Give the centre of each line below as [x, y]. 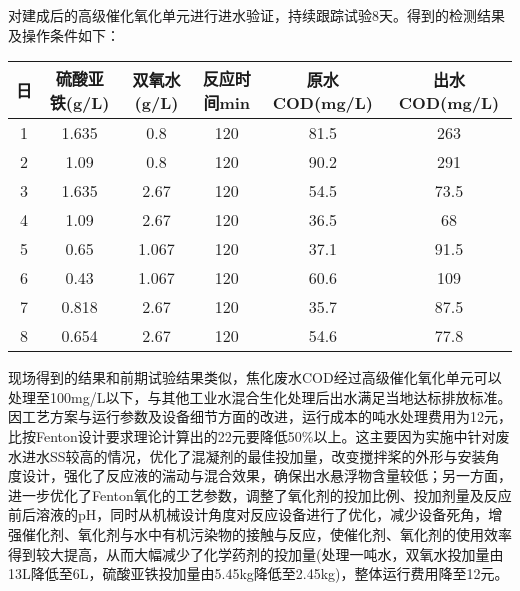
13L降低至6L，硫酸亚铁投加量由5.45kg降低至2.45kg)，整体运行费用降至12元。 [258, 573]
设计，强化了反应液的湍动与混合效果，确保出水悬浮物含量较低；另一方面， [266, 475]
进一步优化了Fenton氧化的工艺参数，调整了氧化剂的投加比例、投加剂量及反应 [260, 494]
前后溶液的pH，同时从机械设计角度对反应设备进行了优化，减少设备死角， [248, 514]
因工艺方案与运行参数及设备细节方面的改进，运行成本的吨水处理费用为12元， [260, 416]
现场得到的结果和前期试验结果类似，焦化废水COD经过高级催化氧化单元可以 [255, 377]
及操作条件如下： [64, 34]
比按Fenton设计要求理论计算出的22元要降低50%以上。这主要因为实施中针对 [252, 435]
